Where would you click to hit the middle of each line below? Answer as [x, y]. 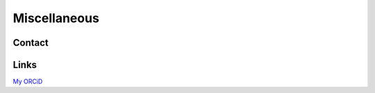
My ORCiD [28, 82]
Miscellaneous [56, 18]
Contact [31, 43]
